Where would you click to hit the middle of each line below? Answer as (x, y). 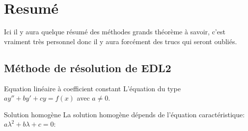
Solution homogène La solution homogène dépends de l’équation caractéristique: (124, 114)
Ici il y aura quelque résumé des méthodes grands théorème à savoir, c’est (115, 32)
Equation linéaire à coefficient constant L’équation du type (92, 88)
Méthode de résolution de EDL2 (88, 67)
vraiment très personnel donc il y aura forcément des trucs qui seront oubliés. (121, 41)
